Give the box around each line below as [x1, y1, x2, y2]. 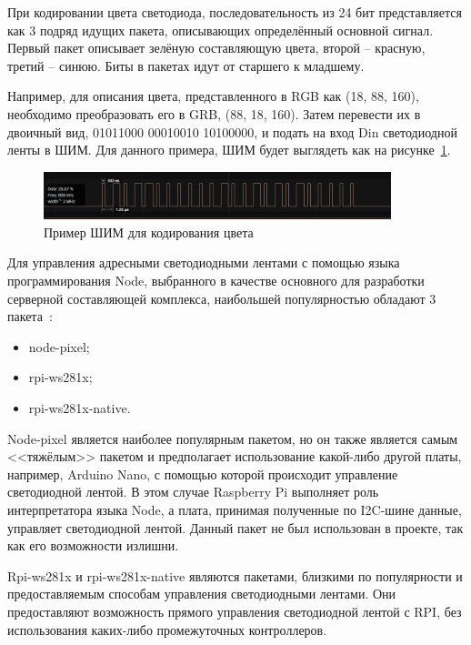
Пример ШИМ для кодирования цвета [44, 222, 254, 241]
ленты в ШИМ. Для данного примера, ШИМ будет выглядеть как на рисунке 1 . [7, 140, 451, 159]
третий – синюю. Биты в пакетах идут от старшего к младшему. [7, 55, 365, 75]
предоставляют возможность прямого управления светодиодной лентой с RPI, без [7, 601, 462, 620]
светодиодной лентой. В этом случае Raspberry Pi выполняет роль [7, 482, 379, 501]
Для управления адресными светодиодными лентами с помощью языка [7, 253, 400, 272]
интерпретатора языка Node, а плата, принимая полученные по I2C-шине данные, [7, 499, 462, 519]
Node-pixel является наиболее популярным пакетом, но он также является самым [7, 428, 458, 448]
